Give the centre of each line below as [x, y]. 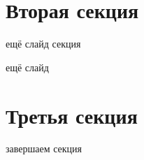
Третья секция [72, 115]
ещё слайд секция [43, 44]
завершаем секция [44, 148]
